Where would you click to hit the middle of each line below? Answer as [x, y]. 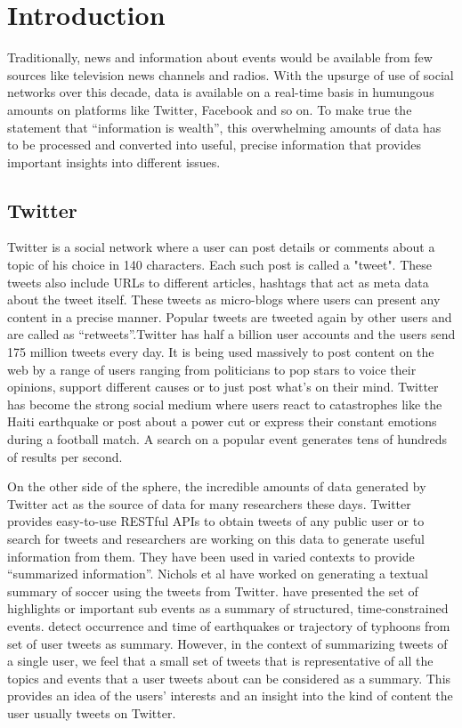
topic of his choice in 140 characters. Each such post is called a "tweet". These [220, 265]
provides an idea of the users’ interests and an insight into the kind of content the [230, 696]
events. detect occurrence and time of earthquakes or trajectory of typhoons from [229, 625]
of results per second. [65, 456]
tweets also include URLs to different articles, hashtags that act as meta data [218, 282]
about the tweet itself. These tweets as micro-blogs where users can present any [224, 299]
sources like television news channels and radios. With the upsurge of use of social [231, 74]
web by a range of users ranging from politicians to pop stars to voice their [212, 369]
